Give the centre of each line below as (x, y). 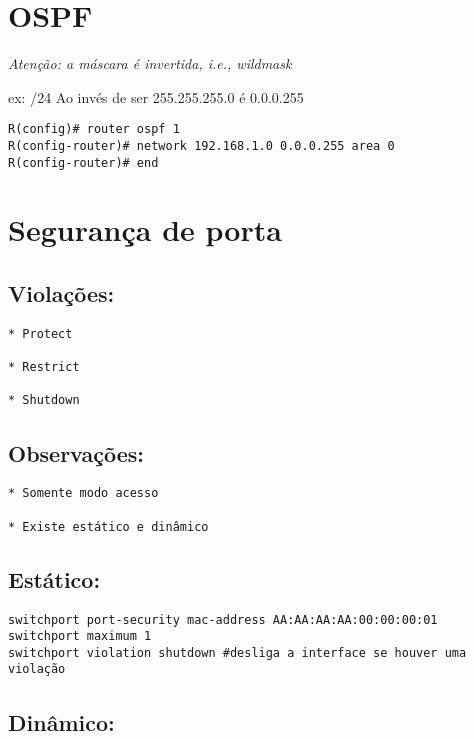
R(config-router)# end (83, 162)
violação (37, 669)
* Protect (40, 333)
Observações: (76, 452)
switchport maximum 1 (80, 636)
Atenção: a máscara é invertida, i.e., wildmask (150, 63)
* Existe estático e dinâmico (108, 526)
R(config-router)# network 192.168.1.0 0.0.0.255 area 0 (201, 145)
